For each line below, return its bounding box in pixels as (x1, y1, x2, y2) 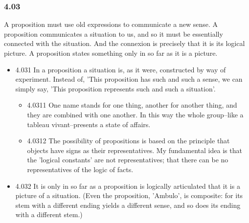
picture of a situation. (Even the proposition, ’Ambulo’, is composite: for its (15, 190, 243, 201)
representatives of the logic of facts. (27, 164, 134, 174)
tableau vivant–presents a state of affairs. (27, 119, 151, 129)
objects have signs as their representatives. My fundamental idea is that (27, 145, 242, 155)
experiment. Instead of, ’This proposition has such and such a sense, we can (15, 74, 243, 84)
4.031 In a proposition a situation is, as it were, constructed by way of (15, 64, 226, 74)
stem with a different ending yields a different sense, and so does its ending (15, 200, 241, 210)
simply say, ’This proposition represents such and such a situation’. (15, 83, 216, 93)
